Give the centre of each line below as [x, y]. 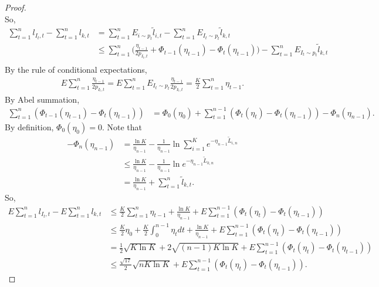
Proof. [16, 7]
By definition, [29, 126]
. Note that [122, 126]
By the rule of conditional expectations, [76, 69]
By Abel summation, [42, 99]
